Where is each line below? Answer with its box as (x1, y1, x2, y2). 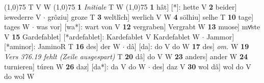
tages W (4, 21, 30, 32)
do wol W (4, 71, 35, 81)
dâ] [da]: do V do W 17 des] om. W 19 (127, 41, 249, 52)
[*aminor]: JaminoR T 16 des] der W (4, 41, 120, 52)
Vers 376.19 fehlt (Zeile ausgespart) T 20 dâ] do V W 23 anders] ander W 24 (4, 51, 248, 61)
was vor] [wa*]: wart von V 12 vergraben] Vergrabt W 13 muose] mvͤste (36, 21, 260, 32)
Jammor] (206, 31, 234, 41)
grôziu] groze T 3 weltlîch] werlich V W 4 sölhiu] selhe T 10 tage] (47, 11, 254, 22)
